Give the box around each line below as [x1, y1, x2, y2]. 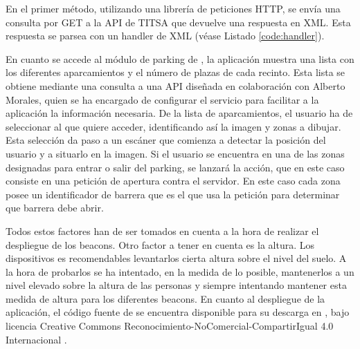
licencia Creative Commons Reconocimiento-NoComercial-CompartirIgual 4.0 [6, 319, 334, 333]
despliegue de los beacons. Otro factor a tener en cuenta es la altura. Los [6, 237, 314, 252]
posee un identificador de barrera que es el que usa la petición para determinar [6, 187, 340, 201]
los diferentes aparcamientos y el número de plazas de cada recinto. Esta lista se [6, 65, 345, 79]
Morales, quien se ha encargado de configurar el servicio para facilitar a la [6, 92, 319, 106]
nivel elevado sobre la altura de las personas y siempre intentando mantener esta [6, 278, 347, 292]
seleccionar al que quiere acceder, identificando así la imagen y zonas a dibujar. [6, 119, 341, 133]
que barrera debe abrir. [6, 200, 104, 215]
